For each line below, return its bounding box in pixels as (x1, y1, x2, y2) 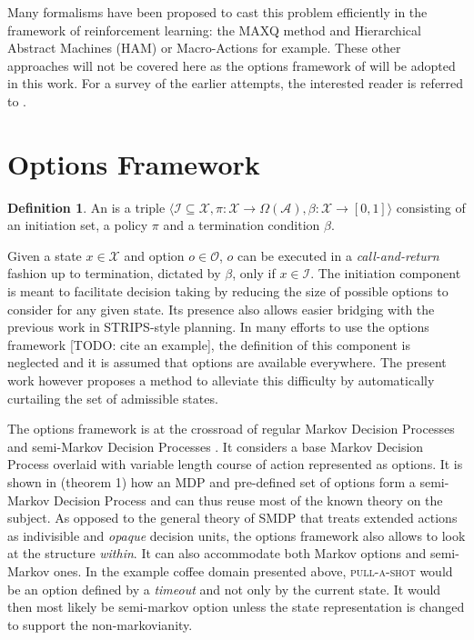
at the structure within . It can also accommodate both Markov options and (7, 544, 427, 563)
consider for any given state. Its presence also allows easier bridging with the (7, 299, 435, 318)
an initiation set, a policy (7, 215, 148, 235)
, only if (232, 264, 276, 283)
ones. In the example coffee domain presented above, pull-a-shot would (53, 561, 453, 580)
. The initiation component (310, 264, 461, 283)
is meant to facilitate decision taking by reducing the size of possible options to (7, 282, 449, 301)
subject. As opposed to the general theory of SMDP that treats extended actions (7, 508, 458, 527)
